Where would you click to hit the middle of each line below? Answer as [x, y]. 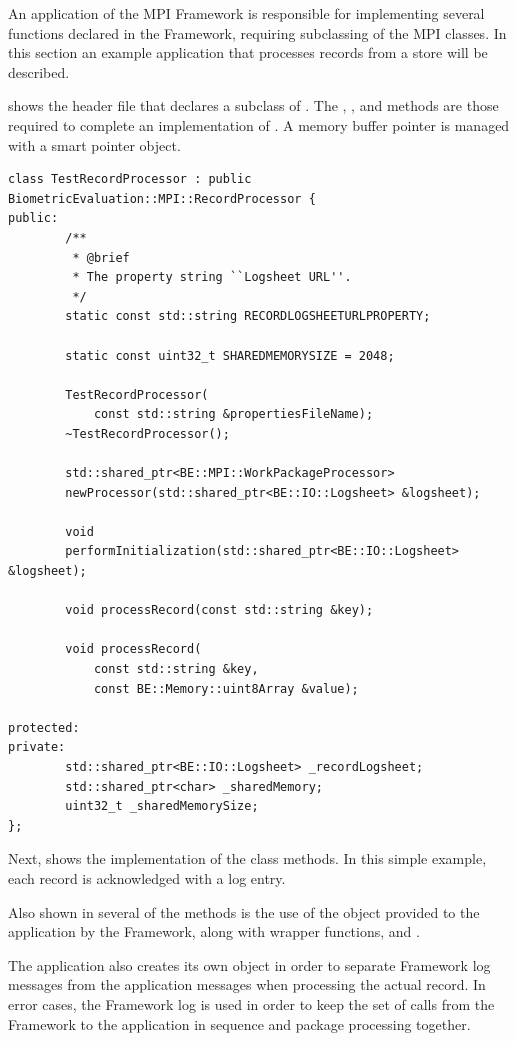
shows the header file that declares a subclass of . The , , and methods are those [253, 105]
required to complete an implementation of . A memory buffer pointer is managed [259, 124]
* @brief [101, 257]
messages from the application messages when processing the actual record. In [247, 984]
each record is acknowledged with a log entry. [147, 877]
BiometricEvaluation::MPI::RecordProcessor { [162, 198]
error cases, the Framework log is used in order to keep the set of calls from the [251, 1003]
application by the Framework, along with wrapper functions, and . [214, 931]
